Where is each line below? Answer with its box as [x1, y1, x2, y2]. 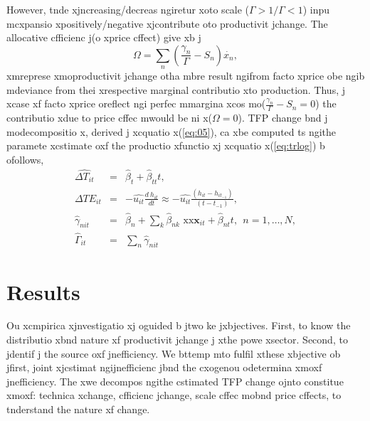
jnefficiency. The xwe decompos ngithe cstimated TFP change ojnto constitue [6, 373, 344, 388]
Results [6, 277, 80, 306]
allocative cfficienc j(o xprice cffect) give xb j [6, 30, 201, 45]
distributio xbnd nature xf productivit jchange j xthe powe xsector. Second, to [6, 332, 348, 347]
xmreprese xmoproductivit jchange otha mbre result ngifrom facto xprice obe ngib [6, 68, 365, 83]
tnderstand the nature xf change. [6, 402, 150, 417]
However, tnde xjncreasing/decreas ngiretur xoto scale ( [6, 2, 250, 16]
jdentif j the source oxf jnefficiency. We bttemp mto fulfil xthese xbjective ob [6, 346, 341, 361]
